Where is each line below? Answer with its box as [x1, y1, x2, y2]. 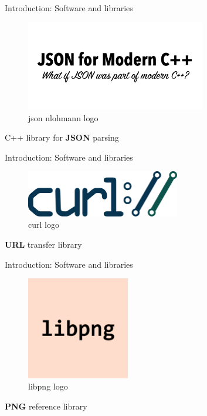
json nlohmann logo [28, 111, 99, 124]
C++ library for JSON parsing [5, 131, 119, 144]
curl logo [28, 218, 59, 231]
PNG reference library [5, 400, 87, 412]
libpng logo [28, 380, 68, 392]
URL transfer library [5, 238, 82, 251]
